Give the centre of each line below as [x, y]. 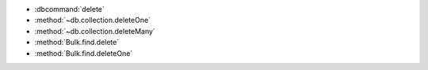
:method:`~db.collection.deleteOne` [92, 20]
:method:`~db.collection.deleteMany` [95, 31]
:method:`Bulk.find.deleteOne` [84, 53]
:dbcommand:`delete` [69, 9]
